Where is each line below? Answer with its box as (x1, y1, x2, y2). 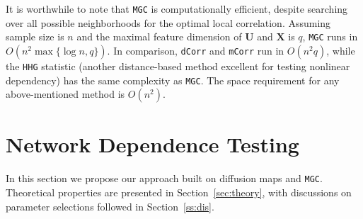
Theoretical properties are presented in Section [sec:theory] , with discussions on (6, 185, 352, 199)
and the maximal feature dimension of (76, 29, 242, 44)
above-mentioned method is (6, 86, 125, 101)
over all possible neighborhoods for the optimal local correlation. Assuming (6, 15, 331, 30)
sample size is (6, 29, 64, 44)
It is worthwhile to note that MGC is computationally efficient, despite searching (6, 1, 348, 16)
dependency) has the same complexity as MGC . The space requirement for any (6, 72, 340, 87)
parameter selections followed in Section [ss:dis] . (6, 198, 214, 213)
